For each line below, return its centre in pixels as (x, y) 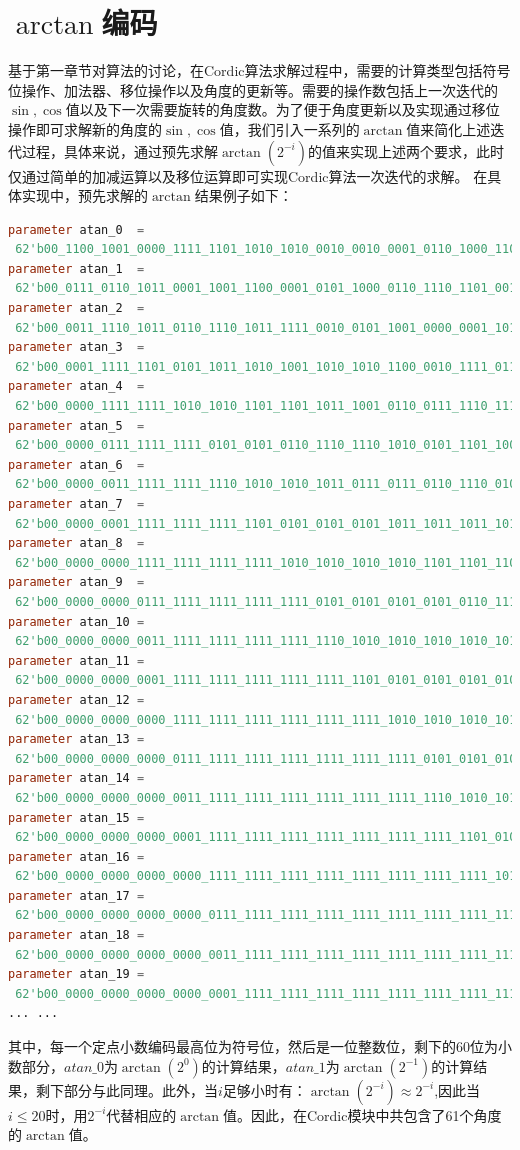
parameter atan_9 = (76, 582)
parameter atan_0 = (76, 229)
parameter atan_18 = (76, 935)
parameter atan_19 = (76, 974)
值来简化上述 (448, 128)
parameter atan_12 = (76, 699)
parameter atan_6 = (76, 464)
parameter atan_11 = (76, 660)
